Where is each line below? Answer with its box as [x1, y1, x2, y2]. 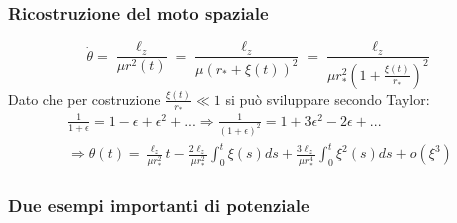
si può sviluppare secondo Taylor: [225, 88, 430, 109]
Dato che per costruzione [8, 88, 161, 109]
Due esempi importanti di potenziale [8, 193, 310, 218]
